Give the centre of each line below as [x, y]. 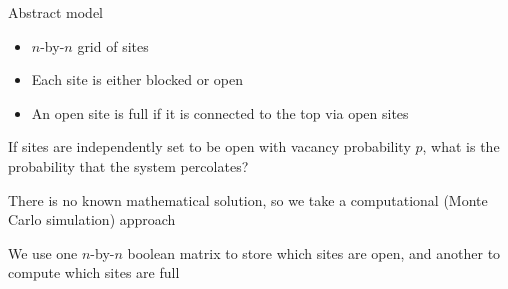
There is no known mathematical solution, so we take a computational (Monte [248, 199]
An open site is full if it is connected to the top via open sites [220, 112]
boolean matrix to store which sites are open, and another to [314, 252]
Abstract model [56, 12]
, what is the [461, 146]
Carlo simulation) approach [92, 219]
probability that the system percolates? [128, 165]
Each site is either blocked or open [137, 79]
